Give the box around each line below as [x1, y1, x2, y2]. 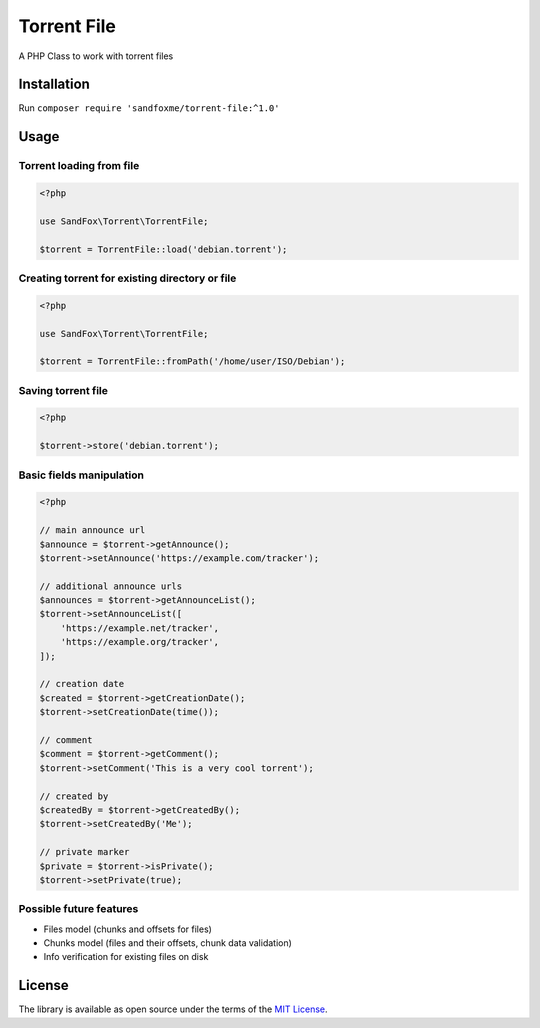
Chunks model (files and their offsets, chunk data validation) [43, 937, 292, 949]
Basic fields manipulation [18, 468, 145, 482]
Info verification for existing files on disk [43, 951, 209, 963]
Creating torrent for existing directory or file [18, 271, 237, 285]
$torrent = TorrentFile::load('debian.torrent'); [39, 243, 288, 255]
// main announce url [39, 525, 146, 536]
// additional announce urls [39, 580, 183, 592]
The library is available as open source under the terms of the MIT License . [18, 1003, 328, 1015]
